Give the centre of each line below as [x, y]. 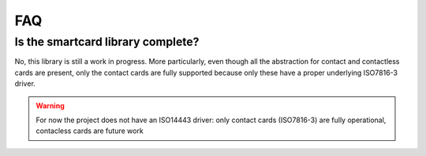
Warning [50, 106]
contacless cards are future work [90, 131]
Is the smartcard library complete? [107, 42]
